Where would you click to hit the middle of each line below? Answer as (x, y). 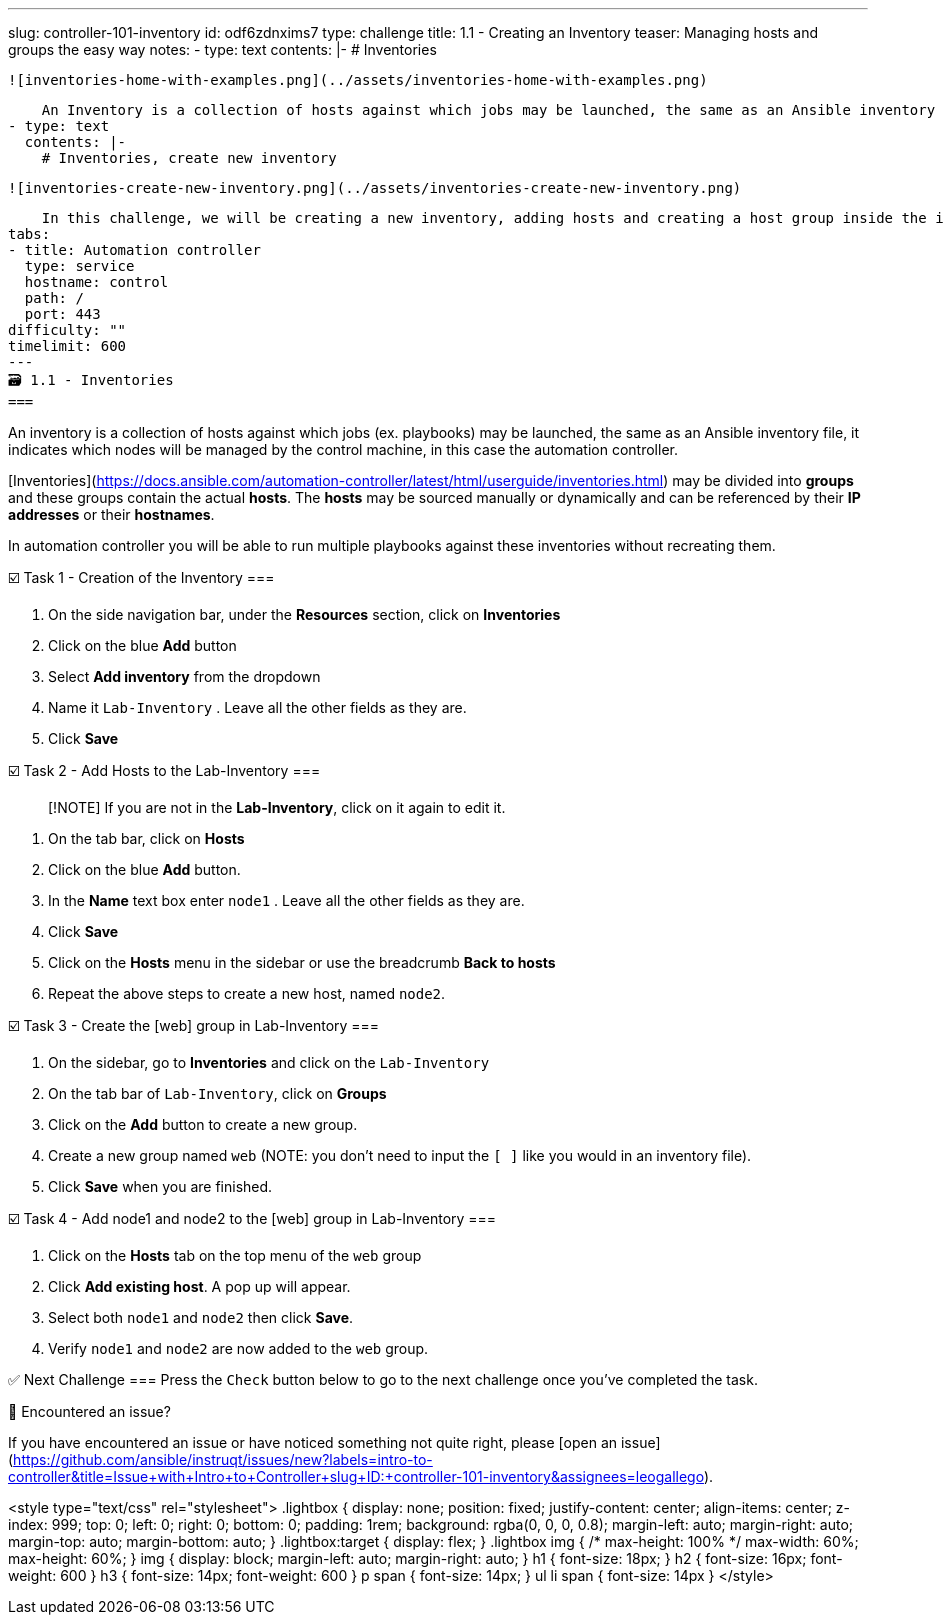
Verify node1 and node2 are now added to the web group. (238, 1348)
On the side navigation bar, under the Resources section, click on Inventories (304, 614)
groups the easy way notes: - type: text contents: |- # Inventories (222, 49)
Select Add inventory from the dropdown (184, 676)
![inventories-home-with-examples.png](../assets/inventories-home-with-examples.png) (358, 80)
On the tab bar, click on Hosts (146, 838)
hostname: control (96, 282)
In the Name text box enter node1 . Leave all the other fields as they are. (286, 900)
